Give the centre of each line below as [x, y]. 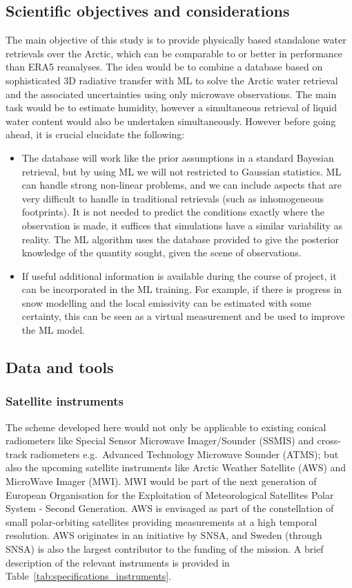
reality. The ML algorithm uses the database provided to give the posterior [180, 239]
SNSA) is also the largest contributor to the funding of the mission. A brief [165, 549]
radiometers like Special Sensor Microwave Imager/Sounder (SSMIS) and [160, 440]
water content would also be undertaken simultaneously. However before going [171, 121]
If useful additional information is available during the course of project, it [179, 275]
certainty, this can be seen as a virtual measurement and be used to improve [183, 316]
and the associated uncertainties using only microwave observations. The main [171, 94]
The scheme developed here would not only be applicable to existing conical [166, 427]
